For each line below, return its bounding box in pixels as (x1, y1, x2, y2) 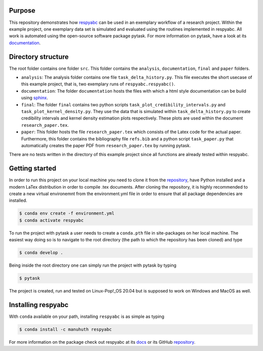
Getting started (9, 164, 56, 173)
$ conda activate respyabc (19, 217, 84, 223)
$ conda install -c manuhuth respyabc (19, 327, 112, 332)
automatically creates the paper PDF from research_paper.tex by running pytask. (21, 142, 191, 148)
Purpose (9, 6, 36, 15)
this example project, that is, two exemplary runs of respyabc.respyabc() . (21, 81, 175, 87)
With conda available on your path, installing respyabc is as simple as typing (9, 313, 165, 319)
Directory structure (9, 53, 69, 61)
